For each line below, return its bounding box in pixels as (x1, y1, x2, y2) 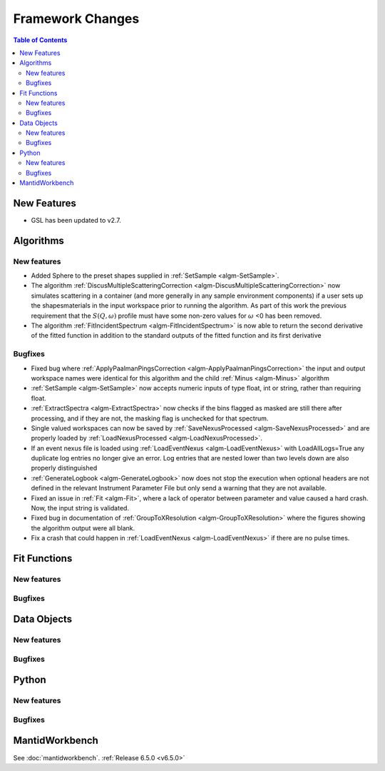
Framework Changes (13, 11, 140, 26)
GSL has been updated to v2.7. (31, 216, 121, 224)
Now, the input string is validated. (31, 504, 130, 513)
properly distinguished (31, 464, 98, 473)
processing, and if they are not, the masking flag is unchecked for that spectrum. (31, 414, 269, 423)
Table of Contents (13, 36, 68, 44)
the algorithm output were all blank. (31, 523, 135, 532)
